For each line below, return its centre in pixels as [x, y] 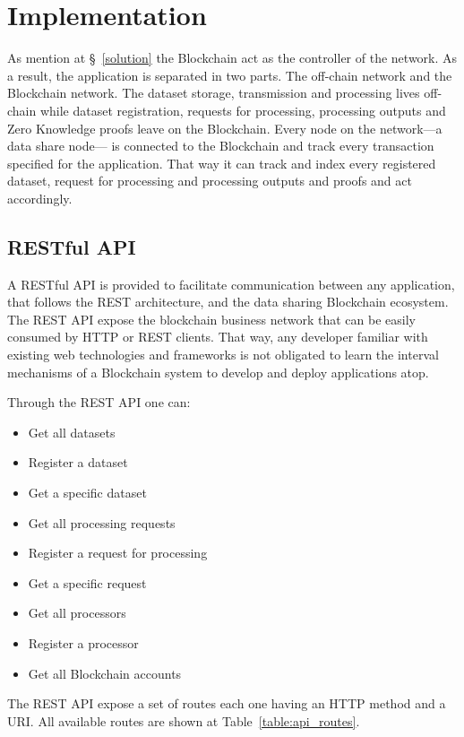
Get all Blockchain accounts [105, 673]
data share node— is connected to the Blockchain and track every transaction [221, 146]
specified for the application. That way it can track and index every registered [222, 163]
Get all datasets [72, 432]
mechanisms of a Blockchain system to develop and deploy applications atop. [218, 372]
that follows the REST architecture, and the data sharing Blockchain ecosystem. [228, 302]
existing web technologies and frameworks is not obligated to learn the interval [223, 355]
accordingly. [40, 198]
